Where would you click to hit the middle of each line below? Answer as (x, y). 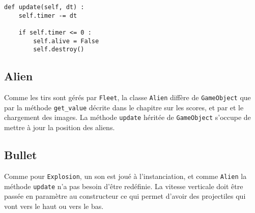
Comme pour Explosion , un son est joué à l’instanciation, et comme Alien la (125, 176)
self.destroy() (59, 50)
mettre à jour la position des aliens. (60, 127)
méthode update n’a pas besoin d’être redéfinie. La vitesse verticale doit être (124, 186)
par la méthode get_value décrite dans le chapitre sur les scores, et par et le (124, 107)
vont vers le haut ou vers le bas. (54, 206)
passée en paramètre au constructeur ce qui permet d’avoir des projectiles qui (125, 196)
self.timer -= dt (48, 16)
